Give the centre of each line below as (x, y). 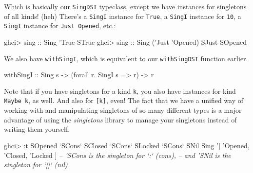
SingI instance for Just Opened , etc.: (60, 26)
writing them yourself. (37, 129)
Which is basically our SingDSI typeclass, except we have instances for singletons (125, 6)
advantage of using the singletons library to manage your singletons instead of (120, 119)
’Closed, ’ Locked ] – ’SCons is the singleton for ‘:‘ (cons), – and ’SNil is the (117, 155)
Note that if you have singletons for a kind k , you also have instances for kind (120, 91)
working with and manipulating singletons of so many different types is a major (123, 110)
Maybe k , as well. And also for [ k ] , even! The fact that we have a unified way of (124, 100)
